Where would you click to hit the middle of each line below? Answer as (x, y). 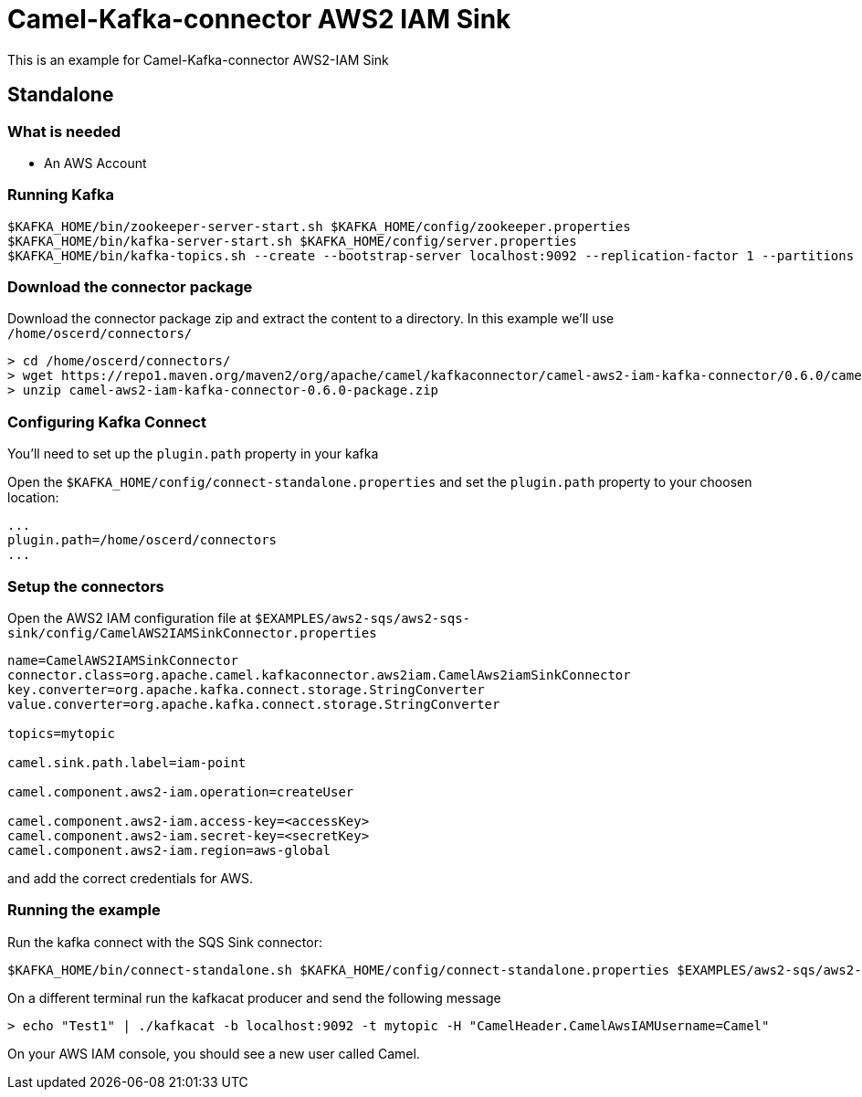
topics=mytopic (62, 733)
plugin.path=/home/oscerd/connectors (142, 540)
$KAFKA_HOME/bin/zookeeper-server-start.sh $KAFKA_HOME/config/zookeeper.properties (319, 226)
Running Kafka (61, 195)
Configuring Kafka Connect (107, 422)
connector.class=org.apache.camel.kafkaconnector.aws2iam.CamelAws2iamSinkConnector (319, 675)
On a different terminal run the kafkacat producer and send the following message (254, 997)
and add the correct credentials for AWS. (130, 878)
